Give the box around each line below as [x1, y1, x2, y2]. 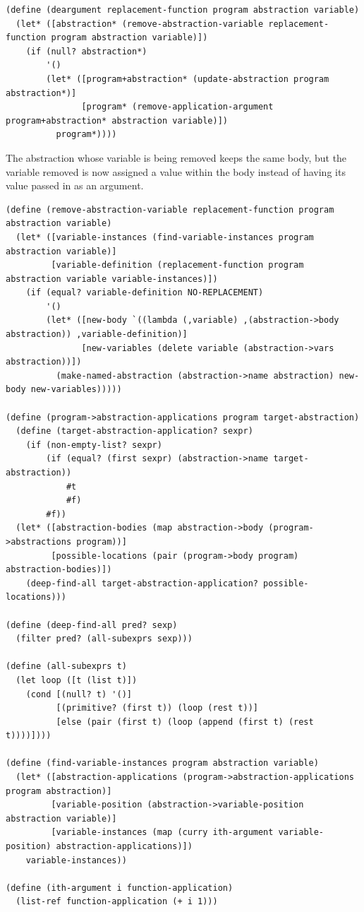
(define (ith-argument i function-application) [6, 882, 233, 893]
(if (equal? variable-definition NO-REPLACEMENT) [25, 288, 264, 298]
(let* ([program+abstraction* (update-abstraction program [46, 73, 329, 84]
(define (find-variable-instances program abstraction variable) [6, 758, 319, 769]
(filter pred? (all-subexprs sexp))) [16, 634, 193, 644]
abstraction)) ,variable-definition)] [6, 329, 188, 340]
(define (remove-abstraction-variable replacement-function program [6, 204, 334, 215]
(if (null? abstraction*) [25, 46, 147, 57]
